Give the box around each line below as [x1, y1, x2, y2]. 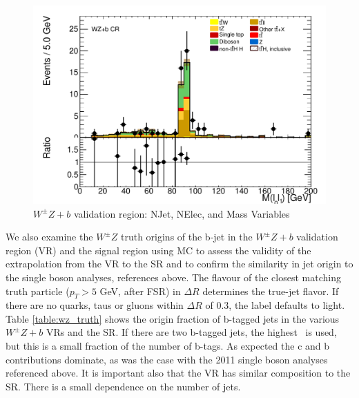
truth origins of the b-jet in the [120, 229, 253, 244]
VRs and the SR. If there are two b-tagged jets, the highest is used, [46, 325, 337, 339]
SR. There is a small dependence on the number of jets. [6, 379, 241, 393]
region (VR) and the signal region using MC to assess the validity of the [6, 243, 311, 257]
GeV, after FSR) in [99, 283, 181, 298]
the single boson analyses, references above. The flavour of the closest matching [6, 269, 341, 284]
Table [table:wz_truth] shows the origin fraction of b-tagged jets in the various [6, 311, 340, 325]
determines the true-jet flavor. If [202, 283, 339, 298]
